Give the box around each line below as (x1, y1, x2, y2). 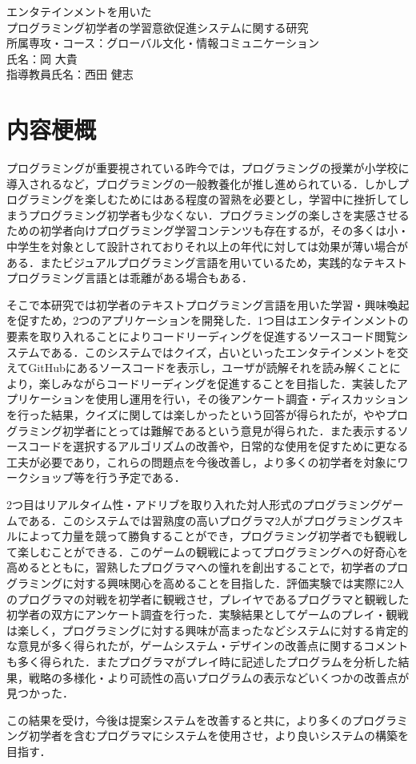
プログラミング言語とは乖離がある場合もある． (6, 269, 253, 286)
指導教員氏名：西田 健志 (6, 66, 134, 83)
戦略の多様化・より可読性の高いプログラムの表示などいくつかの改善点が (28, 669, 410, 685)
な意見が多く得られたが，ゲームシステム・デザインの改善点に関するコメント (6, 637, 409, 654)
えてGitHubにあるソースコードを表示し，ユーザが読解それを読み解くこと (6, 359, 390, 376)
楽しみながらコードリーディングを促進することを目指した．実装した (38, 374, 397, 391)
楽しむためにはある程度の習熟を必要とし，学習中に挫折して (84, 191, 398, 208)
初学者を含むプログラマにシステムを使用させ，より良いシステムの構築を (28, 727, 409, 744)
